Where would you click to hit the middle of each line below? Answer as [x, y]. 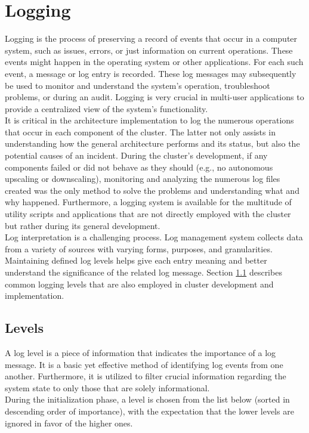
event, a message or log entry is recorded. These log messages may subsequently [151, 73]
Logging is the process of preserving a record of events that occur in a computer [151, 38]
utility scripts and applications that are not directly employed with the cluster [148, 214]
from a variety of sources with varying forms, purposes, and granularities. [139, 248]
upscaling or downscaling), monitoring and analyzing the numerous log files [143, 179]
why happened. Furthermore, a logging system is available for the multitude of [148, 202]
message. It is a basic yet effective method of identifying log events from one [144, 364]
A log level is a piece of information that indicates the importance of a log [140, 352]
